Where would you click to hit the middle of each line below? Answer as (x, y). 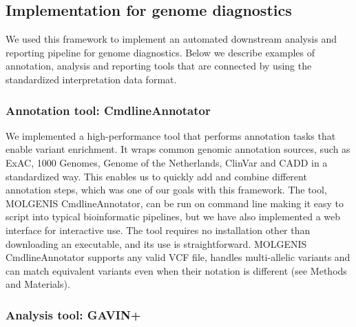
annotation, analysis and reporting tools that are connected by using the (159, 66)
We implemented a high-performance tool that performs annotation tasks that (171, 135)
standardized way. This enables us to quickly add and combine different (156, 176)
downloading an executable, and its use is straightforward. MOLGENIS (156, 243)
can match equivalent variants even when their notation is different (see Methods (176, 270)
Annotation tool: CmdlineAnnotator (108, 110)
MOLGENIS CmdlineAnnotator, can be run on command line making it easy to (175, 203)
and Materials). (38, 284)
